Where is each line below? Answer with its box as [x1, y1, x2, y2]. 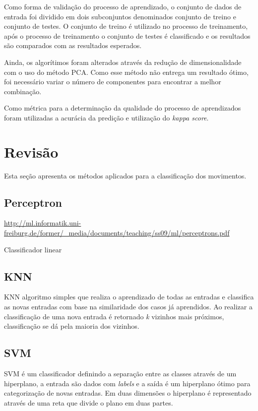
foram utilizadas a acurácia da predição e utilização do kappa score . [4, 112, 209, 122]
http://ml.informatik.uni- [4, 218, 81, 228]
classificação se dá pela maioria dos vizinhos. [4, 321, 139, 331]
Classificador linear [4, 244, 62, 254]
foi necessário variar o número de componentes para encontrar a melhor [4, 76, 221, 87]
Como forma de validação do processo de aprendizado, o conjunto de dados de [4, 1, 242, 11]
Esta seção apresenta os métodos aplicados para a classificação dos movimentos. [4, 170, 247, 180]
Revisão [4, 141, 59, 162]
